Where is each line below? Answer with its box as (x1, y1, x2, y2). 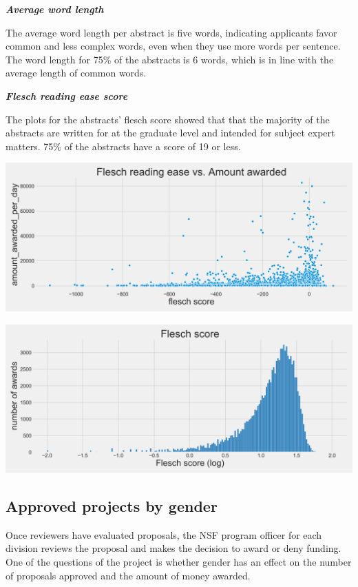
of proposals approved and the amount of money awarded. (6, 568, 251, 582)
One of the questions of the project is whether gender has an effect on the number (6, 555, 352, 569)
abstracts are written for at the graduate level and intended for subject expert (6, 125, 335, 140)
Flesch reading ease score (6, 88, 128, 103)
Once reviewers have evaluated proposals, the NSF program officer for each (6, 527, 322, 542)
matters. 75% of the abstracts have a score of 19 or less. (6, 138, 241, 153)
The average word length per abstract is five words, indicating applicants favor (6, 25, 337, 39)
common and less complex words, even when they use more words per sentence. (6, 39, 341, 53)
